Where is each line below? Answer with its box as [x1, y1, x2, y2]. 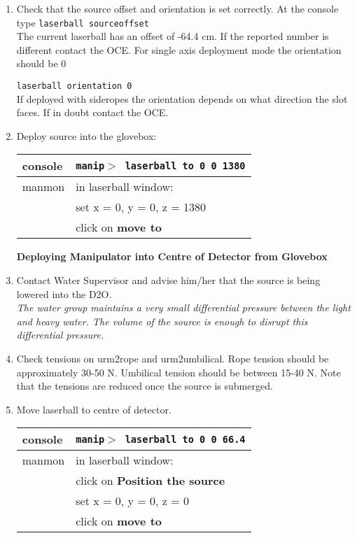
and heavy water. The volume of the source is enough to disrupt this [16, 313, 308, 328]
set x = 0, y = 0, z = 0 [76, 493, 190, 509]
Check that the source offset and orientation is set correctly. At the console [16, 1, 339, 15]
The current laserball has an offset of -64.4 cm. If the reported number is [16, 29, 329, 43]
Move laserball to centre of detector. [16, 402, 171, 416]
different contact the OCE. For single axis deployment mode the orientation [16, 42, 342, 57]
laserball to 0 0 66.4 [125, 433, 246, 445]
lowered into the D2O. [16, 286, 112, 301]
